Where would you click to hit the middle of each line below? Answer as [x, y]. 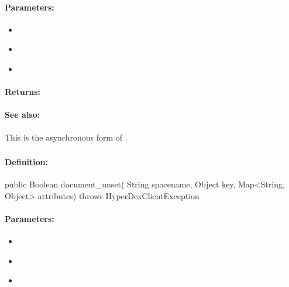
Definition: [27, 162]
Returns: [23, 92]
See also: [23, 115]
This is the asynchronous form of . [66, 137]
